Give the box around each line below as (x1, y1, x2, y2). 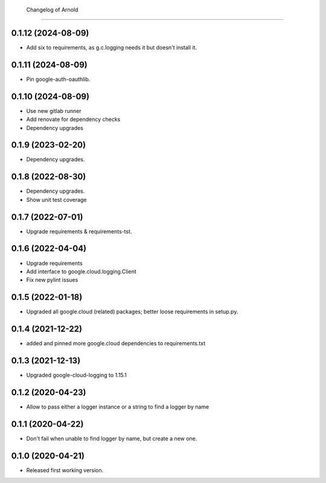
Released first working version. (26, 466, 104, 474)
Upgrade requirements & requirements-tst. (26, 227, 132, 235)
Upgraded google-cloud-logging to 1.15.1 (26, 372, 127, 379)
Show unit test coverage (26, 196, 87, 203)
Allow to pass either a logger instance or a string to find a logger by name (26, 403, 209, 410)
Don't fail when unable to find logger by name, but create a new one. (26, 435, 197, 442)
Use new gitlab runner (26, 107, 81, 114)
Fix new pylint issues (26, 276, 78, 284)
